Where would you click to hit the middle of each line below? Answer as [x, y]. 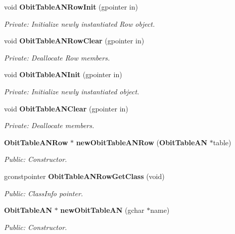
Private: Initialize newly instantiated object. [72, 91]
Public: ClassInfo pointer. [44, 193]
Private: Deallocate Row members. [57, 57]
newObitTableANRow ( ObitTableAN [142, 142]
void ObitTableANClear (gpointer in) [66, 108]
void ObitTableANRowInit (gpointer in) [71, 7]
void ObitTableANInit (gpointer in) [63, 74]
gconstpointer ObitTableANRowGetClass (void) [84, 176]
